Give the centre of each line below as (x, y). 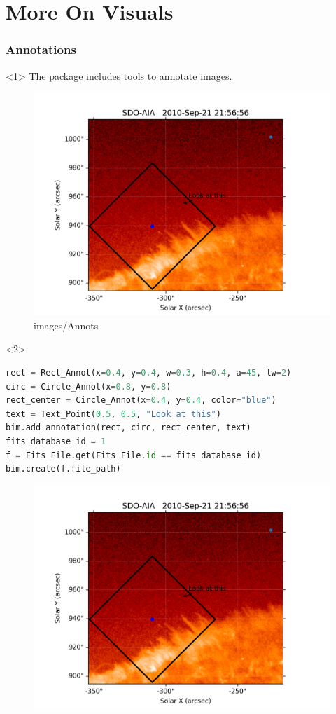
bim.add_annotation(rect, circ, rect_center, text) (128, 428)
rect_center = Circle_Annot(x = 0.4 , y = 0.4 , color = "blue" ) (141, 400)
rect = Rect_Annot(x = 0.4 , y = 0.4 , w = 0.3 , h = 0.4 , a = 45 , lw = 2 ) (149, 372)
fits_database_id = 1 (56, 441)
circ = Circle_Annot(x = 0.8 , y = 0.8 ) (89, 386)
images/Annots (66, 325)
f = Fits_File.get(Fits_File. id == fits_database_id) (134, 455)
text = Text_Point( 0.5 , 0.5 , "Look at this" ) (113, 414)
